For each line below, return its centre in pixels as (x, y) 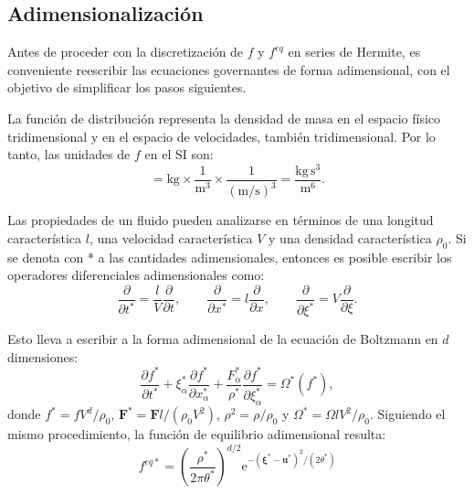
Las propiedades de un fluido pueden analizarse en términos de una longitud (221, 220)
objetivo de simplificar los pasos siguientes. (127, 87)
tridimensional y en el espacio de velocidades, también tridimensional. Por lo (221, 136)
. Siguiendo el (407, 414)
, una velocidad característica (171, 237)
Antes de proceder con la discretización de (126, 52)
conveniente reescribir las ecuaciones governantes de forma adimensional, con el (229, 69)
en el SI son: (179, 154)
